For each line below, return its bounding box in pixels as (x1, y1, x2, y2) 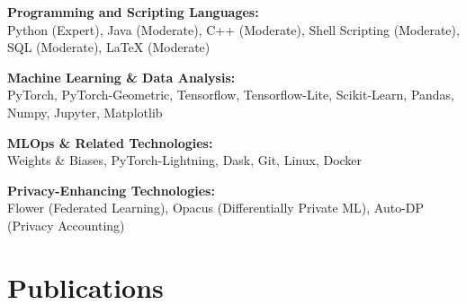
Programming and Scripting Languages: (7, 3, 259, 21)
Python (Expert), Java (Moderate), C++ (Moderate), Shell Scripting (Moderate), (7, 20, 460, 39)
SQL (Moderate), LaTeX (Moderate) (7, 38, 211, 57)
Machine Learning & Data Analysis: (7, 67, 236, 86)
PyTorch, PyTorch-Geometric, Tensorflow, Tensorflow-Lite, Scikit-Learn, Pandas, (7, 85, 454, 104)
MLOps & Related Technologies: (7, 133, 213, 152)
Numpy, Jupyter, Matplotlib (7, 102, 163, 121)
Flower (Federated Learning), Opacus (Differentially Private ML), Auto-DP (7, 198, 425, 217)
